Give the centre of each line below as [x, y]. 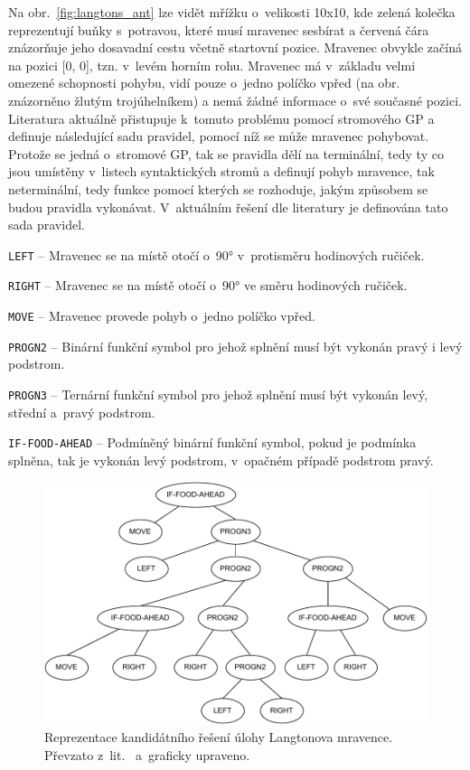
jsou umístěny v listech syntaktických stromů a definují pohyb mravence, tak [221, 171]
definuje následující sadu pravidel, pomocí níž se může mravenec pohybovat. [219, 136]
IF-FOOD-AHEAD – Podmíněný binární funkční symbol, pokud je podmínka [212, 442]
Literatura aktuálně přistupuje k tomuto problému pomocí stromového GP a [221, 118]
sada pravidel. [47, 225]
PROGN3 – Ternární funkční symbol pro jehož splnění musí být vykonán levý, [218, 394]
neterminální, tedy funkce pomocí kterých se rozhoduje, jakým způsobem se [218, 188]
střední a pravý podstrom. [82, 412]
